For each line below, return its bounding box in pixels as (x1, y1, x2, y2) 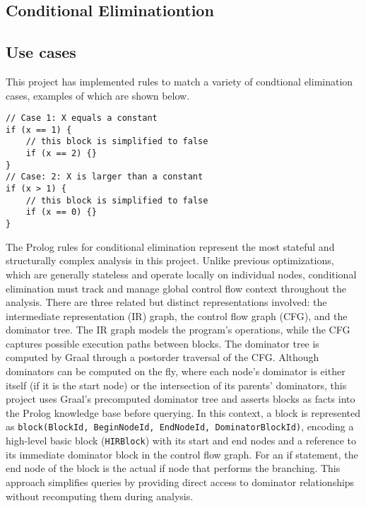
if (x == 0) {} (25, 207, 97, 218)
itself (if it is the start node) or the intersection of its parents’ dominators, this (6, 377, 347, 392)
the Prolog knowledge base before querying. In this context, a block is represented (6, 405, 360, 420)
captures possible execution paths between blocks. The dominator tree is (6, 336, 319, 350)
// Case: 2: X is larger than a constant (6, 172, 203, 182)
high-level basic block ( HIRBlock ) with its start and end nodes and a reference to (6, 433, 356, 448)
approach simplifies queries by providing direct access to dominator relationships (6, 474, 355, 489)
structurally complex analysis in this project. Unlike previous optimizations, (6, 253, 334, 268)
